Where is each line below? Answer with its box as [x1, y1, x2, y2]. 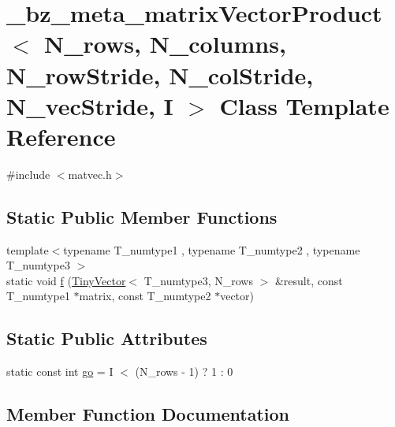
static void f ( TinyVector [6, 272, 126, 288]
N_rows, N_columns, [44, 28, 286, 60]
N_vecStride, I [6, 89, 173, 121]
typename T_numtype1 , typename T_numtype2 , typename [63, 241, 360, 258]
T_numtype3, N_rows [143, 272, 253, 288]
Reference [6, 120, 116, 152]
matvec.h [68, 165, 112, 182]
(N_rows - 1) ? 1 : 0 [135, 363, 233, 380]
